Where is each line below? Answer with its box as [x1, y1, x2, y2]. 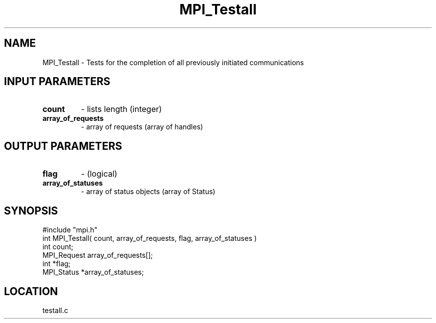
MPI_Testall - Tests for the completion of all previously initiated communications [42, 58, 304, 67]
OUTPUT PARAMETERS [4, 139, 122, 152]
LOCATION [4, 285, 58, 298]
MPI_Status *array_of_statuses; [42, 268, 144, 277]
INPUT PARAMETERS [4, 75, 110, 88]
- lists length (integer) [81, 104, 162, 114]
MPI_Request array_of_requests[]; [42, 251, 153, 260]
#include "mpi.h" [42, 225, 98, 234]
